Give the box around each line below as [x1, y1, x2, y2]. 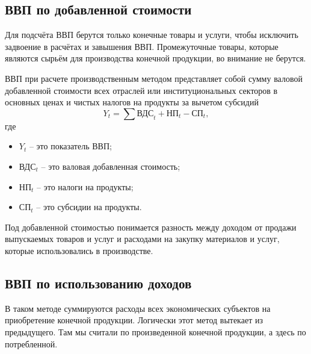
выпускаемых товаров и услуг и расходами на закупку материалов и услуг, [5, 232, 280, 245]
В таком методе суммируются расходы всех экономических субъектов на [5, 302, 271, 314]
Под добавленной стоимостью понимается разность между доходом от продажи [5, 220, 297, 233]
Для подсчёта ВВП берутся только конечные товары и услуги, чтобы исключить [5, 28, 298, 41]
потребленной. [5, 337, 58, 350]
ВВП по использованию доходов [5, 273, 192, 292]
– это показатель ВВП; [29, 140, 112, 152]
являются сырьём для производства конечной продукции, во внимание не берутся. [5, 52, 306, 64]
